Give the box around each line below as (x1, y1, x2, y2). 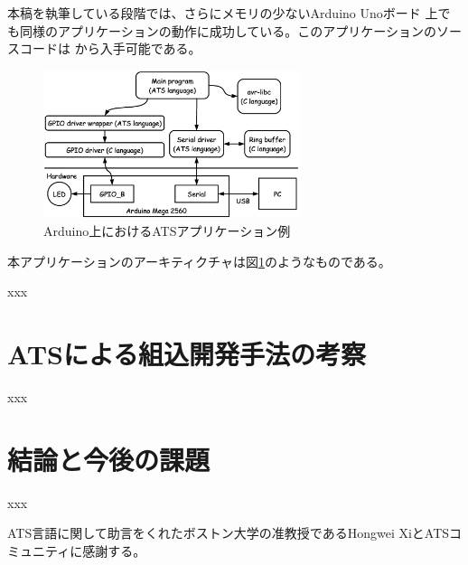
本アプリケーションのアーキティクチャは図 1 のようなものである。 (7, 251, 391, 270)
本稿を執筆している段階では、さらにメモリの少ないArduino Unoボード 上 (7, 4, 438, 22)
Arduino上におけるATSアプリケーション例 (43, 221, 291, 240)
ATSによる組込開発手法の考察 (7, 334, 367, 372)
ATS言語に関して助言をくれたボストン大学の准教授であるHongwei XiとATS (7, 523, 450, 542)
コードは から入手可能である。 (19, 39, 201, 58)
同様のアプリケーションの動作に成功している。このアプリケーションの (19, 21, 437, 40)
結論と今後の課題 (7, 440, 211, 477)
